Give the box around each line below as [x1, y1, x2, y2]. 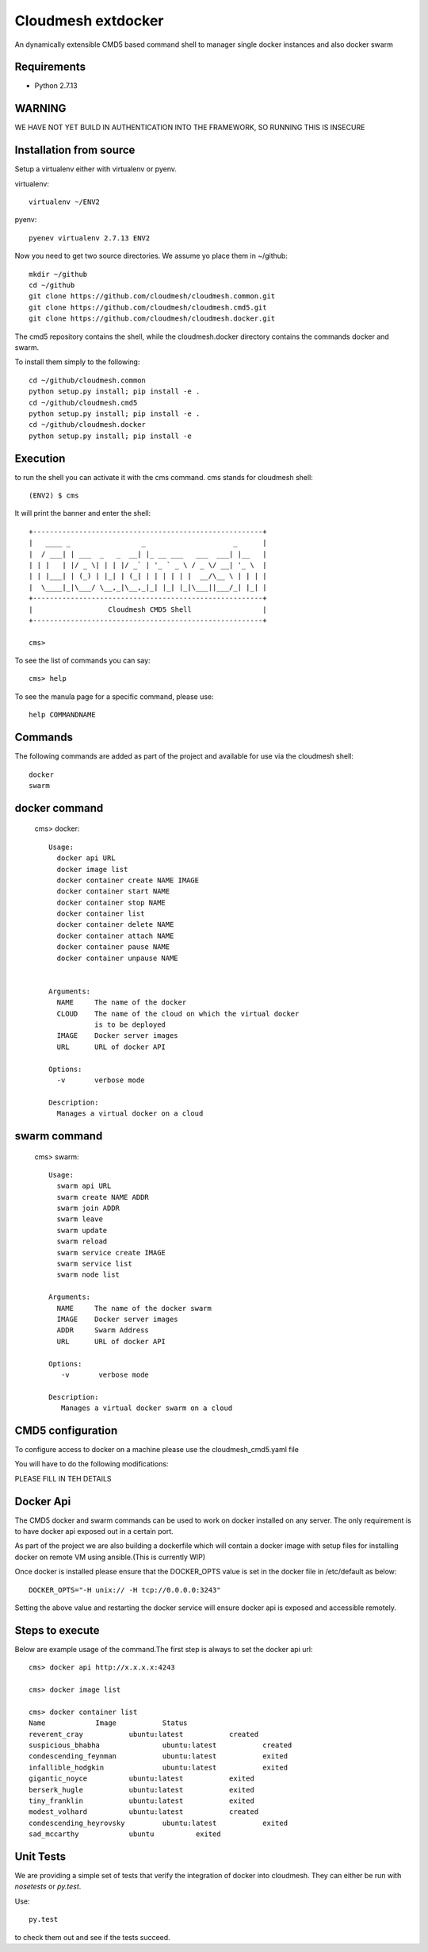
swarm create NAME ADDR [56, 1193, 150, 1201]
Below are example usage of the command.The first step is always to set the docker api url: [14, 1644, 313, 1654]
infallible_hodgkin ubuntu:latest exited [29, 1762, 289, 1772]
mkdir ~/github [29, 270, 88, 279]
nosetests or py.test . [14, 1881, 82, 1892]
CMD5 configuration [14, 1424, 118, 1437]
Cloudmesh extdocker [14, 12, 164, 29]
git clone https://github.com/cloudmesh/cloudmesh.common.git [29, 292, 276, 301]
